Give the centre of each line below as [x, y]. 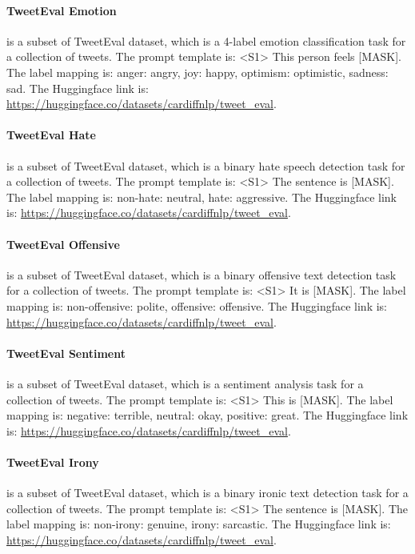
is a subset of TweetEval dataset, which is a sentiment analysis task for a [185, 383]
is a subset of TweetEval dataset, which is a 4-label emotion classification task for [206, 40]
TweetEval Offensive [63, 244]
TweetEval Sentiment [66, 353]
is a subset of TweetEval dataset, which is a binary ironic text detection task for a [207, 493]
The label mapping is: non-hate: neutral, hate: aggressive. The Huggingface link [202, 197]
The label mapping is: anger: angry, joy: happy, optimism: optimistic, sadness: [198, 72]
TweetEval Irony [53, 462]
